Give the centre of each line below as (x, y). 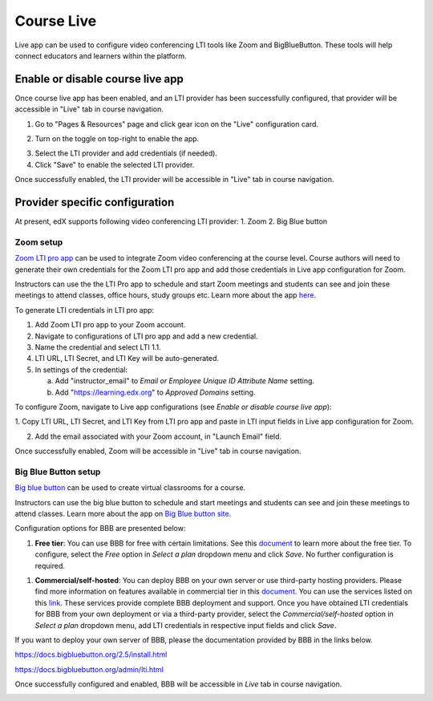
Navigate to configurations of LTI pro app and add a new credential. (146, 336)
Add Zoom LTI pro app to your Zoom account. (110, 325)
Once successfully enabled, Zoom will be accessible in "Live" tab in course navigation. (158, 451)
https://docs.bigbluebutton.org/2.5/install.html (91, 654)
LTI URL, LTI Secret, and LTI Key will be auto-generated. (127, 359)
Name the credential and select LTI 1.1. (98, 347)
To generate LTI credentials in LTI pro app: (85, 310)
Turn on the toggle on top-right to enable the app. (117, 139)
